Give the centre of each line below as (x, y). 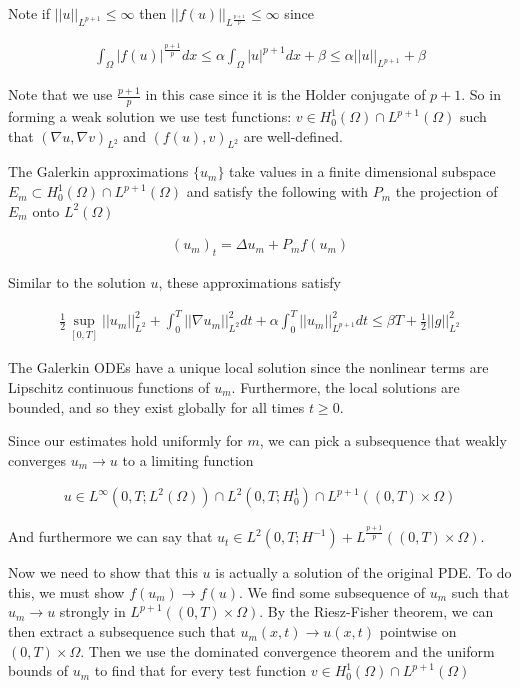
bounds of (38, 670)
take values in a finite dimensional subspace (362, 171)
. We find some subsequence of (332, 591)
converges (37, 459)
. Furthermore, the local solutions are (345, 387)
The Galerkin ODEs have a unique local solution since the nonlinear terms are (248, 367)
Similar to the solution (77, 282)
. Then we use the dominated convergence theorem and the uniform (287, 650)
